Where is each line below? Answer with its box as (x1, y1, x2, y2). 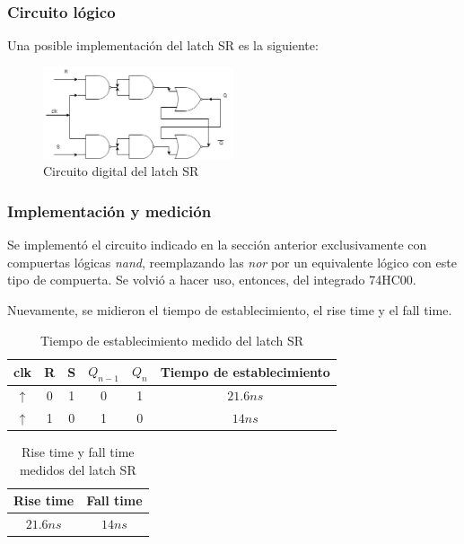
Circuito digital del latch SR (43, 162, 199, 180)
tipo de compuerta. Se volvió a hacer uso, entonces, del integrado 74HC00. (7, 270, 416, 289)
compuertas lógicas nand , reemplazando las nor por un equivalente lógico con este (7, 252, 457, 271)
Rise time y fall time (22, 443, 135, 461)
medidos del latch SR (19, 460, 136, 478)
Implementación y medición (7, 199, 212, 222)
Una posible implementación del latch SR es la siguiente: (7, 36, 319, 55)
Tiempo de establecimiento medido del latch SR (39, 330, 303, 349)
